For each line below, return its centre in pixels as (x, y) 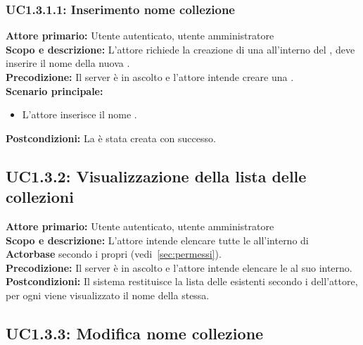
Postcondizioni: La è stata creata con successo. (111, 138)
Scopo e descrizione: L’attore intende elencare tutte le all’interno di (157, 240)
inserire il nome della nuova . (68, 63)
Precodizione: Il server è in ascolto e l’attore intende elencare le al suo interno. (179, 267)
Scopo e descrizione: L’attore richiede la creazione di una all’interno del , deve (180, 49)
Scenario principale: (55, 90)
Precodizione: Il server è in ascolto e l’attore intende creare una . (150, 77)
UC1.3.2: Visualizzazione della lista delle (156, 176)
